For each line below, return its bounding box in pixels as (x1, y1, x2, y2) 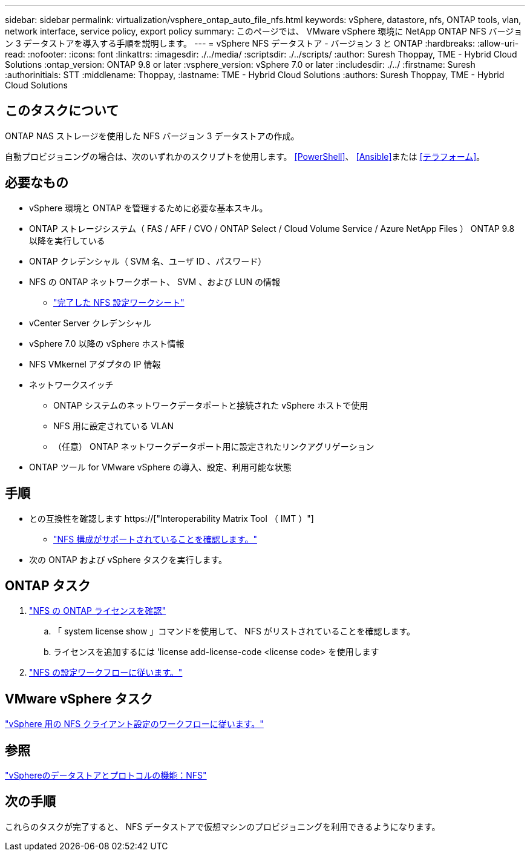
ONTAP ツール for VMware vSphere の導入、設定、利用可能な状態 (29, 461, 292, 472)
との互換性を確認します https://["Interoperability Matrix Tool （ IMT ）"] (29, 513, 314, 524)
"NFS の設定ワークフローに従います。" (29, 667, 183, 678)
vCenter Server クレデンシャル (29, 317, 151, 328)
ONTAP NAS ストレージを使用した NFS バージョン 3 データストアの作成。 (5, 130, 299, 141)
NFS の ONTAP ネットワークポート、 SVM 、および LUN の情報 (29, 276, 280, 287)
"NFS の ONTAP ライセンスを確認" (29, 605, 166, 616)
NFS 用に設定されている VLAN (53, 420, 174, 431)
